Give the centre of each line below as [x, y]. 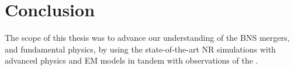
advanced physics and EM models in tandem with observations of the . [132, 60]
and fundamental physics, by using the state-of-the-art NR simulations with [140, 49]
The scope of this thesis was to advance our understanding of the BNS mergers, [147, 38]
